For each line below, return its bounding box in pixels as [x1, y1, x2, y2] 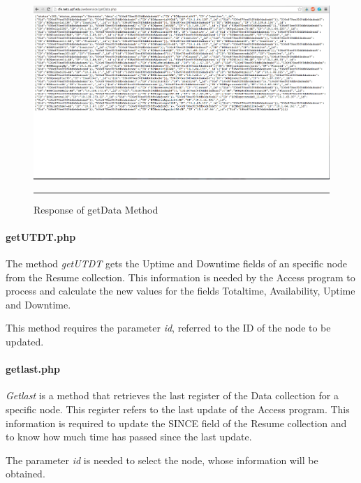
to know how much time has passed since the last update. [6, 429, 252, 444]
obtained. [6, 466, 45, 481]
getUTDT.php [6, 229, 76, 244]
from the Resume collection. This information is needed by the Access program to [6, 269, 355, 284]
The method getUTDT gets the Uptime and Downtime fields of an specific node [6, 256, 348, 271]
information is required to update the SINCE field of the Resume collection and [6, 415, 347, 430]
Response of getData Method [34, 202, 159, 216]
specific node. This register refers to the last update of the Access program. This [6, 402, 350, 417]
